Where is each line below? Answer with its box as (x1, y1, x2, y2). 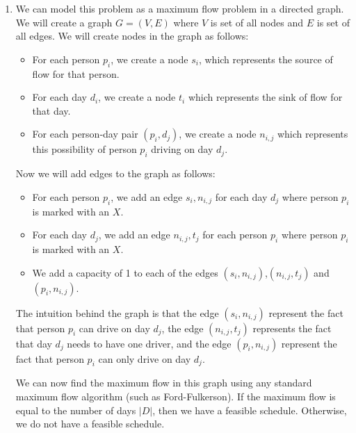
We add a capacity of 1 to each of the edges (32, 265, 218, 279)
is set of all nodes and (210, 15, 304, 29)
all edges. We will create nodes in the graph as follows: (15, 28, 249, 43)
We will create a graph (15, 15, 113, 29)
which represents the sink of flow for (188, 90, 343, 104)
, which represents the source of (198, 51, 333, 66)
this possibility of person (32, 142, 137, 156)
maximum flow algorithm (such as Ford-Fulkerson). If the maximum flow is (15, 389, 336, 403)
